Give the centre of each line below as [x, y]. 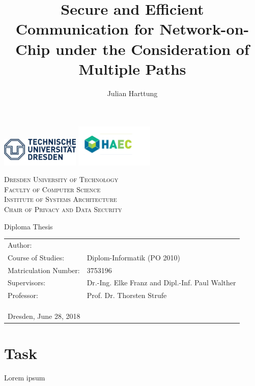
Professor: [23, 295]
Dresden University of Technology [61, 179]
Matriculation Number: [44, 270]
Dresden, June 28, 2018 [44, 316]
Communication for [85, 29]
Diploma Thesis [29, 226]
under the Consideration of [152, 49]
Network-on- [204, 29]
